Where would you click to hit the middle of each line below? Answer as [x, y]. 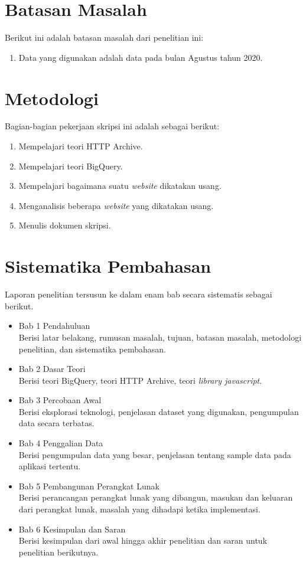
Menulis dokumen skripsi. [65, 225]
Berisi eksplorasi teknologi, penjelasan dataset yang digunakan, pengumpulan [159, 411]
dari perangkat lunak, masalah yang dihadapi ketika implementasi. [139, 509]
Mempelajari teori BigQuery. [71, 166]
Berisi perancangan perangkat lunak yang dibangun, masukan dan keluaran [156, 497]
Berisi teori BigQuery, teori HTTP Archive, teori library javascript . [140, 380]
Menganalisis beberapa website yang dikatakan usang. [116, 205]
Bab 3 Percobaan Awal [60, 400]
